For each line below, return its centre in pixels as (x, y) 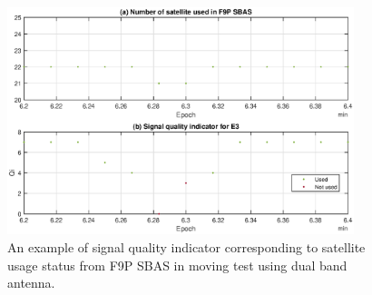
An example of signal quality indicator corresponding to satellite (186, 247)
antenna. (31, 283)
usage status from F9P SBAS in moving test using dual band (177, 265)
